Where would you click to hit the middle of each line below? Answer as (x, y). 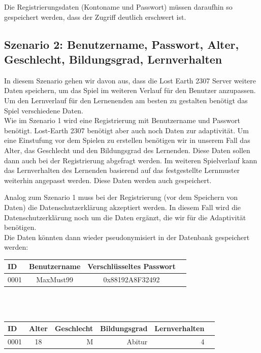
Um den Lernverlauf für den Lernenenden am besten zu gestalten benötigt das (126, 100)
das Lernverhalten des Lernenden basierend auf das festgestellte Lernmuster (122, 170)
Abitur (137, 341)
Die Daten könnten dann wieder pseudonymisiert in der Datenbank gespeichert (127, 237)
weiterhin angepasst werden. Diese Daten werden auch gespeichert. (108, 180)
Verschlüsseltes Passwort (132, 266)
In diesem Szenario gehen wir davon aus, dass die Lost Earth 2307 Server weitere (130, 80)
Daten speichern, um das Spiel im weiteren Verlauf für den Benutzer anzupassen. (130, 90)
